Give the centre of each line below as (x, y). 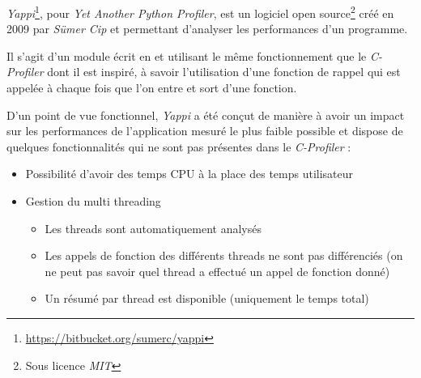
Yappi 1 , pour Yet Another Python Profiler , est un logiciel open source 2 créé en (200, 12)
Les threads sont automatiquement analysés (153, 228)
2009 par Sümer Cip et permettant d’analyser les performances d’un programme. (207, 29)
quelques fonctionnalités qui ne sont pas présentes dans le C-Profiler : (179, 146)
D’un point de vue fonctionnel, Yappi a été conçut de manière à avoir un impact (206, 115)
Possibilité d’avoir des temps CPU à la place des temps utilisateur (189, 174)
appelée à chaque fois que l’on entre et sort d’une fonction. (152, 88)
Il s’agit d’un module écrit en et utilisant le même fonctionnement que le (187, 55)
